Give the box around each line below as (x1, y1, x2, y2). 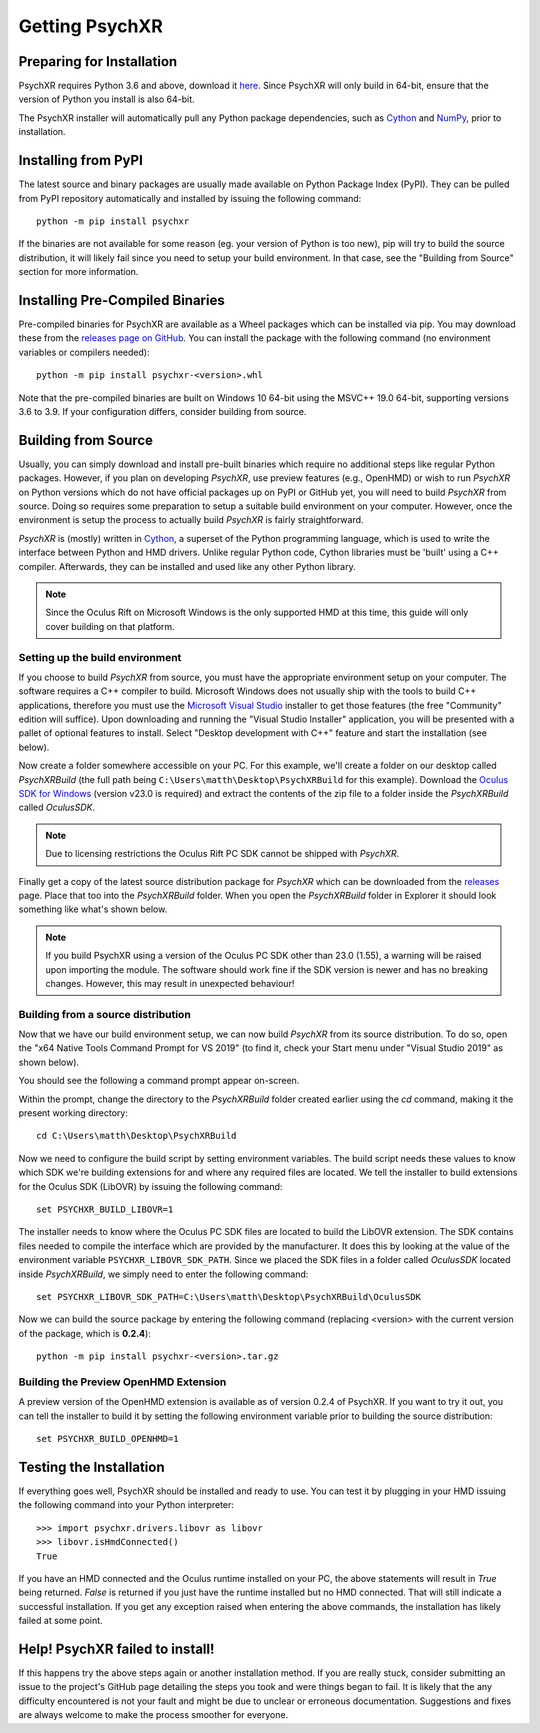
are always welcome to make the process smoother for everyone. (18, 1709, 289, 1721)
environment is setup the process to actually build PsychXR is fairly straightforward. (18, 514, 364, 526)
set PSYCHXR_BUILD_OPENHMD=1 (36, 1433, 179, 1445)
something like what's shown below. (18, 903, 168, 915)
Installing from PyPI (18, 152, 144, 169)
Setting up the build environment (18, 650, 182, 664)
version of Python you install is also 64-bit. (18, 93, 195, 105)
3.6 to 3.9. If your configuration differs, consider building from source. (18, 405, 307, 417)
